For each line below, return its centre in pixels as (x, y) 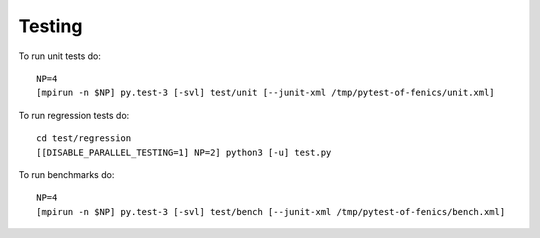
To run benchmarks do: (66, 174)
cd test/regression (84, 138)
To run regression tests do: (74, 115)
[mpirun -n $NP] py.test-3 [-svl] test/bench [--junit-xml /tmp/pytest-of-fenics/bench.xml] (271, 211)
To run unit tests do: (60, 56)
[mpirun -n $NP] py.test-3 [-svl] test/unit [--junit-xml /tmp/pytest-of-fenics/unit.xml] (265, 93)
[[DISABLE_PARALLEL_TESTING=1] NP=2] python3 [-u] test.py (184, 152)
